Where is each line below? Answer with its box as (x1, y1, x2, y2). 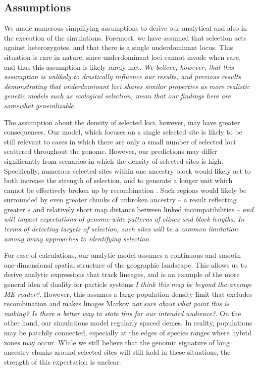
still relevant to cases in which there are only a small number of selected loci (4, 136, 236, 146)
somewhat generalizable (4, 100, 74, 110)
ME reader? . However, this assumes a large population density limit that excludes (4, 288, 253, 299)
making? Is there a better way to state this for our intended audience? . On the (4, 308, 241, 318)
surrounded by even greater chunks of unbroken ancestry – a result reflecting (4, 194, 237, 205)
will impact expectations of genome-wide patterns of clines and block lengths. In (4, 214, 245, 224)
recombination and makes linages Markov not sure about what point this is (4, 298, 230, 309)
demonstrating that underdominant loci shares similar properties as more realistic (4, 81, 250, 91)
